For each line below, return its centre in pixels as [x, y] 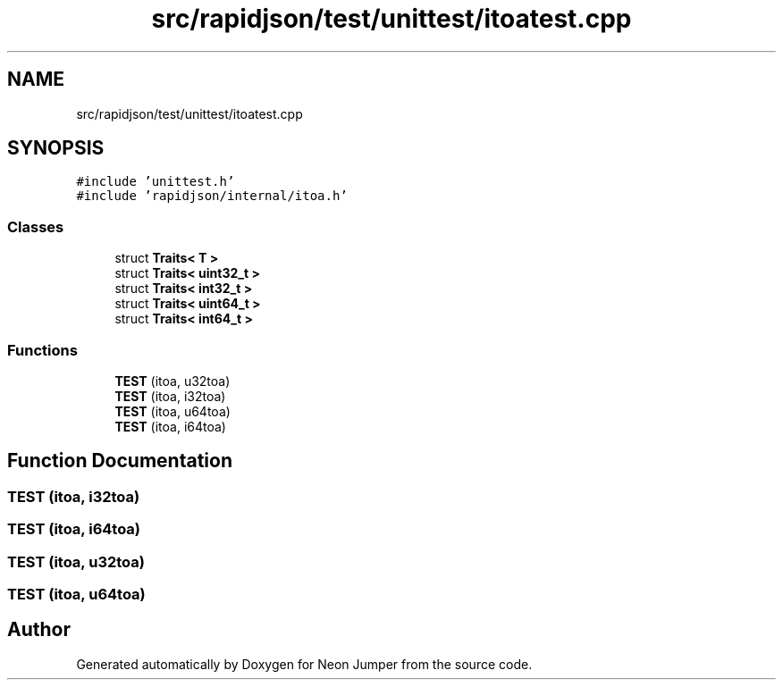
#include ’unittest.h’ [156, 182]
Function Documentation [120, 461]
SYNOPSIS [56, 148]
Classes [36, 226]
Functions [42, 350]
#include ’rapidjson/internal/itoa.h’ [212, 196]
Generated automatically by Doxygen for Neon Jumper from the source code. [304, 664]
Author [39, 630]
